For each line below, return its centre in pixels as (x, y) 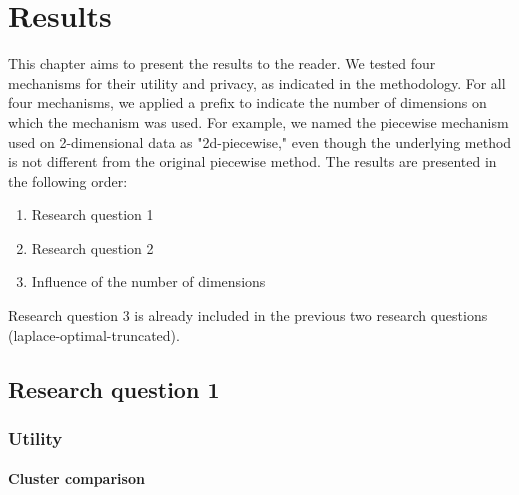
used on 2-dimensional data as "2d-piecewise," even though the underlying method (260, 141)
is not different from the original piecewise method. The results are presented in (252, 161)
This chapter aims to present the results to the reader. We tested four (222, 63)
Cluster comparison (76, 478)
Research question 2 (92, 247)
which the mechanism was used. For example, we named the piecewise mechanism (258, 121)
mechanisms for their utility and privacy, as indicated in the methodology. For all (257, 82)
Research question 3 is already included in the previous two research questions (248, 315)
